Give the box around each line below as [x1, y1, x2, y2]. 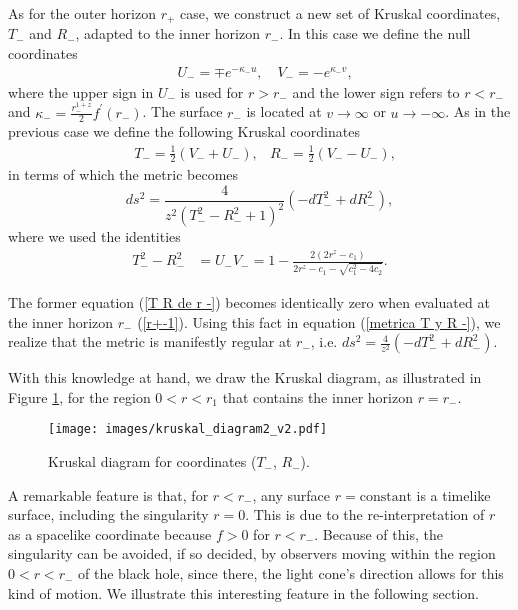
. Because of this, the [314, 523, 443, 544]
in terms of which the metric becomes [8, 164, 239, 185]
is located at [246, 101, 322, 122]
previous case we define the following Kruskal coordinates [8, 121, 360, 142]
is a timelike [416, 484, 491, 505]
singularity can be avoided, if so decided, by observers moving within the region [8, 543, 496, 564]
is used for [180, 81, 244, 102]
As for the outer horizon [8, 3, 156, 23]
